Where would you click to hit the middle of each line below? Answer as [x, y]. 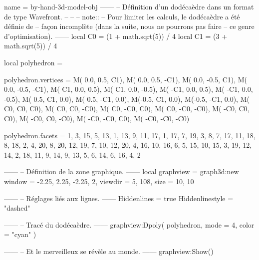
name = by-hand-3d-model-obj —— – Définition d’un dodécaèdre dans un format [129, 6]
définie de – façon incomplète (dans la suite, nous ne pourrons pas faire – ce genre [129, 26]
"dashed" [17, 208]
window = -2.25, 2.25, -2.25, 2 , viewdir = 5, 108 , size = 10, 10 [99, 181]
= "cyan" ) [20, 234]
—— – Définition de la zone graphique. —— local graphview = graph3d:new [122, 171]
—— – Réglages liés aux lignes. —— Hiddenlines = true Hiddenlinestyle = [119, 198]
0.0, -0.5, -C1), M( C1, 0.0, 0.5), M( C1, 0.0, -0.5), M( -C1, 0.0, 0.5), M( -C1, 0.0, [129, 89]
